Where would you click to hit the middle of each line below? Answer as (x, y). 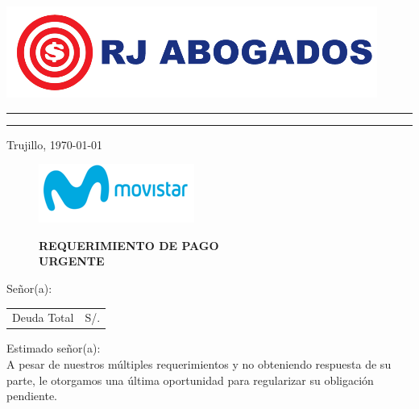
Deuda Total (43, 317)
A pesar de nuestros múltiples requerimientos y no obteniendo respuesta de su (199, 364)
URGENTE (72, 261)
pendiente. (32, 396)
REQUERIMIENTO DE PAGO (129, 245)
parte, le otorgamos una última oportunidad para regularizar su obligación (190, 380)
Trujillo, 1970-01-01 (55, 144)
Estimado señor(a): (54, 348)
